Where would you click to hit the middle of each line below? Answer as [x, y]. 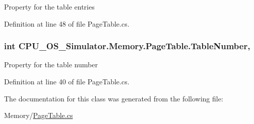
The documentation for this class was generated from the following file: [114, 98]
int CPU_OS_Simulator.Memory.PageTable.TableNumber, [127, 46]
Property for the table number [51, 65]
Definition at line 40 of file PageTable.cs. [67, 81]
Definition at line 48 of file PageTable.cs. [67, 23]
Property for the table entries [49, 7]
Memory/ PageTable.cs [39, 115]
